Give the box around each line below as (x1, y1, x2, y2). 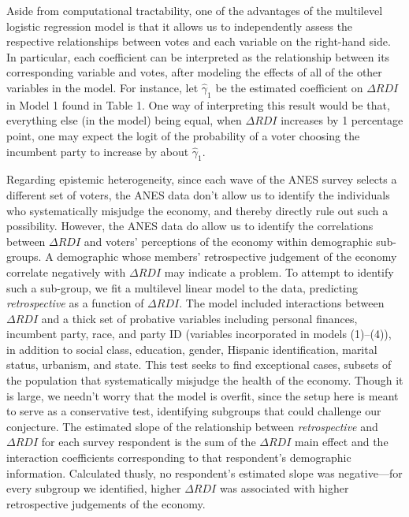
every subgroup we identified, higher (6, 480, 181, 497)
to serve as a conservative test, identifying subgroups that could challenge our (6, 403, 381, 419)
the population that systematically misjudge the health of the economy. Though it (6, 372, 403, 389)
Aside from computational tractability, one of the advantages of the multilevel (6, 2, 383, 18)
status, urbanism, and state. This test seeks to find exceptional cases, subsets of (6, 356, 392, 373)
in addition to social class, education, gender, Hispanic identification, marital (6, 340, 377, 357)
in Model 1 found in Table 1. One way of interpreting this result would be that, (6, 96, 390, 113)
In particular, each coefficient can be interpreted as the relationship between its (6, 48, 390, 65)
